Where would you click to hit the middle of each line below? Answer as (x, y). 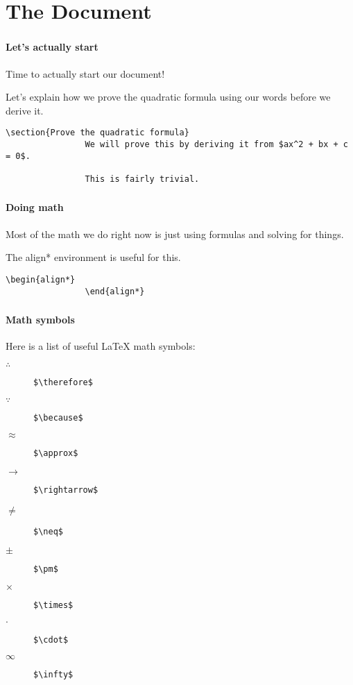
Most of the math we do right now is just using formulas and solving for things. (175, 234)
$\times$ (53, 605)
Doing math (35, 207)
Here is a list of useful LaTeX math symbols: (101, 346)
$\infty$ (53, 675)
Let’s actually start (52, 47)
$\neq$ (48, 531)
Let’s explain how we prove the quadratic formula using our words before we (168, 97)
